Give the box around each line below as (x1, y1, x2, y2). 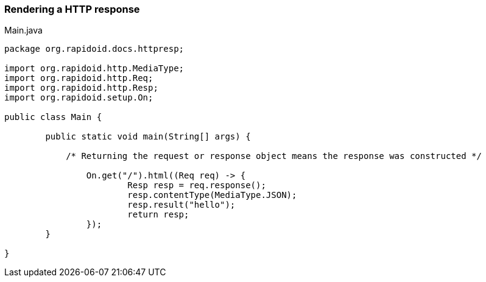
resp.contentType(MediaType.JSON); (127, 190, 297, 200)
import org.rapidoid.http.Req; (4, 73, 153, 83)
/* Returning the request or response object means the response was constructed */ (66, 151, 482, 161)
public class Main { (4, 112, 102, 122)
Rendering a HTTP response (4, 3, 140, 15)
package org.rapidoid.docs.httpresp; (4, 44, 185, 54)
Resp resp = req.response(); (127, 180, 266, 191)
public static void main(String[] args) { (45, 132, 251, 142)
